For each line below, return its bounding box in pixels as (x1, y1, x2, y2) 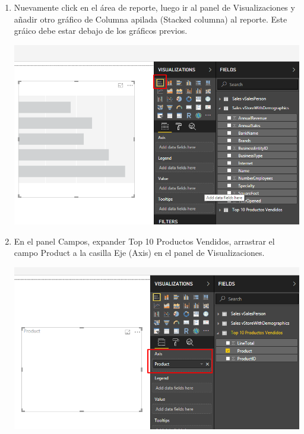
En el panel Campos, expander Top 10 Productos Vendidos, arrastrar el (14, 235, 275, 247)
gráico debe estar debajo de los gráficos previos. (14, 24, 188, 37)
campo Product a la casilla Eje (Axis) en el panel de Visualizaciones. (14, 246, 265, 259)
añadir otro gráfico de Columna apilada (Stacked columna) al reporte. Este (14, 12, 287, 25)
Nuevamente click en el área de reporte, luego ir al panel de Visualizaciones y (14, 1, 295, 13)
